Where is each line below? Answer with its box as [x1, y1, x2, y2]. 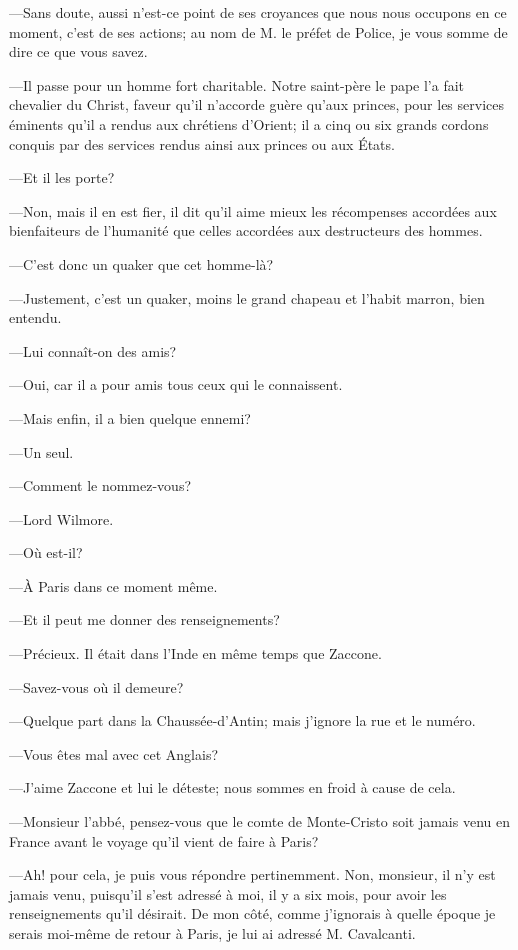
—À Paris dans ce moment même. [9, 575, 218, 596]
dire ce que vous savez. [9, 41, 148, 62]
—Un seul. [9, 441, 74, 462]
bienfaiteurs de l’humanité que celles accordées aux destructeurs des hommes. [9, 220, 483, 241]
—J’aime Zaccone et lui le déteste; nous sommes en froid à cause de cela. [9, 777, 456, 798]
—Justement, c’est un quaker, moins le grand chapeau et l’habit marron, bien [9, 287, 485, 308]
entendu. [9, 307, 62, 328]
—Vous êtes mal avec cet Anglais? [9, 743, 219, 764]
